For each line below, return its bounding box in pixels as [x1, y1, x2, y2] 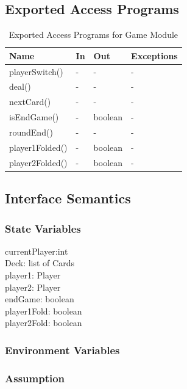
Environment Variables [5, 342, 120, 357]
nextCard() [9, 95, 51, 108]
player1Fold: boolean [5, 304, 82, 317]
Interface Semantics [5, 189, 131, 208]
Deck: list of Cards [5, 256, 74, 269]
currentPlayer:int [5, 244, 68, 257]
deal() [9, 80, 31, 93]
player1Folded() [9, 140, 68, 153]
